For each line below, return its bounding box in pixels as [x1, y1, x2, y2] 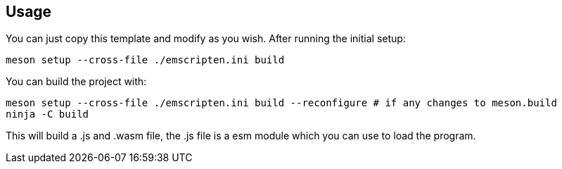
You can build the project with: [6, 75, 147, 88]
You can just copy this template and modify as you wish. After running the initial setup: [6, 32, 406, 45]
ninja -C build [6, 108, 89, 120]
